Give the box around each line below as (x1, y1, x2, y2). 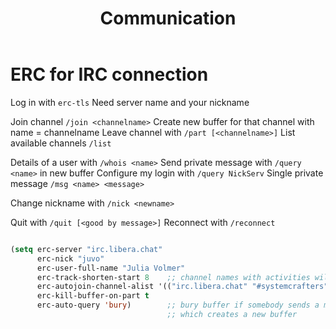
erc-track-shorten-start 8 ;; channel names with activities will (36, 272, 333, 282)
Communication (99, 7, 237, 30)
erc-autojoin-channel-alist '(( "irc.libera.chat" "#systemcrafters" (36, 282, 329, 292)
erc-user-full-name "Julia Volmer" (36, 263, 186, 273)
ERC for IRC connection (10, 63, 209, 86)
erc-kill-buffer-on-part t (36, 291, 150, 301)
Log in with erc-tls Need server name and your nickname (10, 96, 250, 108)
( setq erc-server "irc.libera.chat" (10, 244, 163, 254)
